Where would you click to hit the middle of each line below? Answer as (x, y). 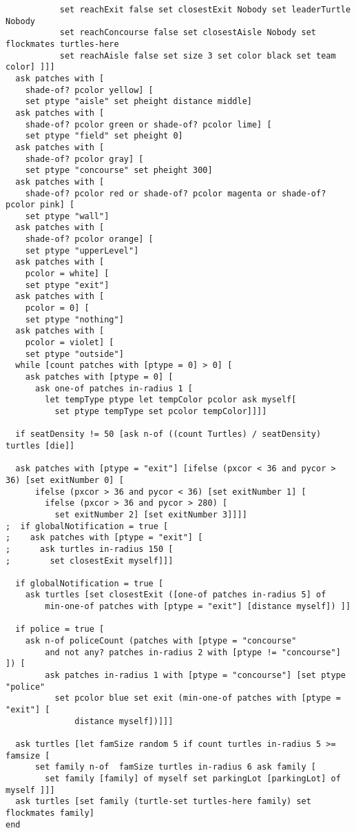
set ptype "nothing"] (74, 319)
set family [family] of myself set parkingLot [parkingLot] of (193, 778)
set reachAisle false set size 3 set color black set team (198, 55)
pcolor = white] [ (67, 274)
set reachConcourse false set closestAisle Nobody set (188, 33)
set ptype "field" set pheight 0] (104, 136)
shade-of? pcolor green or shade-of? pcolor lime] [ (148, 124)
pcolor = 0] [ (57, 308)
